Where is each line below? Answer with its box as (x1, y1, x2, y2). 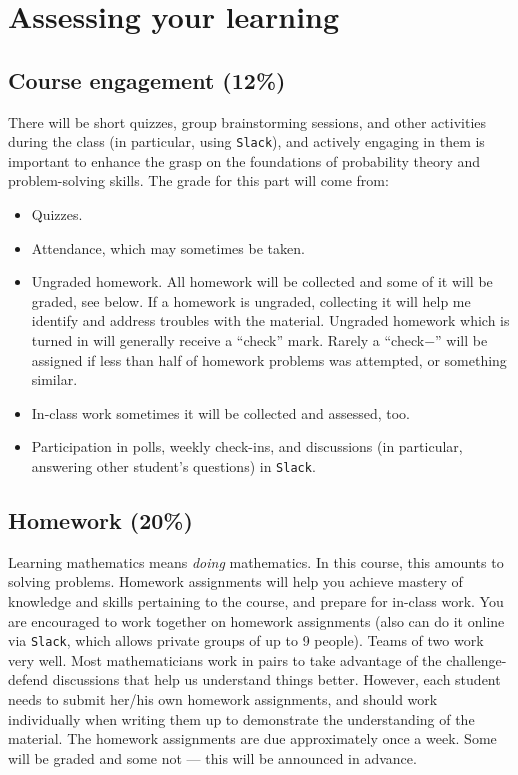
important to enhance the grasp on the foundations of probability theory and (8, 150, 481, 171)
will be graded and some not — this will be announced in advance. (8, 747, 417, 768)
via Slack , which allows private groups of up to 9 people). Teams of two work (8, 630, 484, 651)
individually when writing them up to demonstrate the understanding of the (8, 708, 475, 729)
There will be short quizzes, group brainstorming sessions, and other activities (8, 111, 487, 132)
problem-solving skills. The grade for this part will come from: (8, 170, 389, 191)
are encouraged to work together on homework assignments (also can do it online (8, 610, 505, 631)
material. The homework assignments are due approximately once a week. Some (8, 728, 497, 749)
